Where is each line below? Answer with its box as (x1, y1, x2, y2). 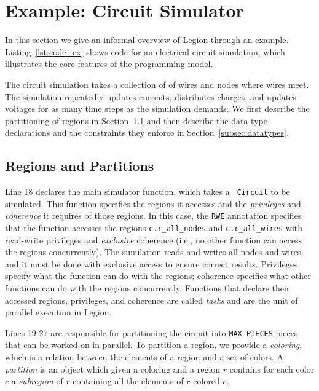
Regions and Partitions (5, 156, 154, 175)
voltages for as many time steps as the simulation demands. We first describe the (5, 102, 310, 115)
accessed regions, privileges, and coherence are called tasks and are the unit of (5, 293, 298, 306)
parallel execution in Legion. (5, 306, 112, 318)
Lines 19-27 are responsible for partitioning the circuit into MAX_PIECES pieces (5, 326, 298, 339)
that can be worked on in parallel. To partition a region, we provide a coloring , (5, 338, 302, 351)
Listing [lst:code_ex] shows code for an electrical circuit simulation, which (5, 45, 285, 58)
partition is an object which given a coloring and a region (5, 362, 221, 375)
